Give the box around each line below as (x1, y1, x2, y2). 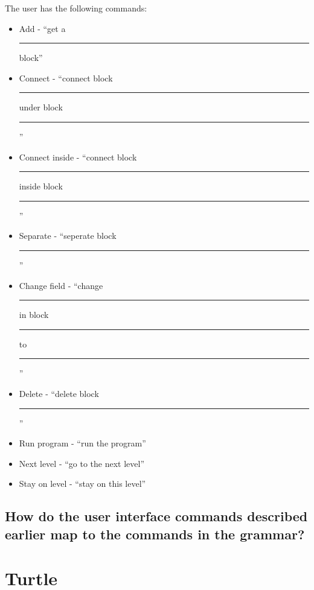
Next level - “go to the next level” (19, 457, 145, 469)
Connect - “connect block (19, 71, 113, 84)
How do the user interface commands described (5, 507, 308, 525)
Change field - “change (19, 279, 103, 291)
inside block (19, 180, 63, 192)
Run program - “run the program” (19, 437, 146, 449)
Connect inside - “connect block (19, 150, 137, 163)
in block (19, 308, 49, 321)
